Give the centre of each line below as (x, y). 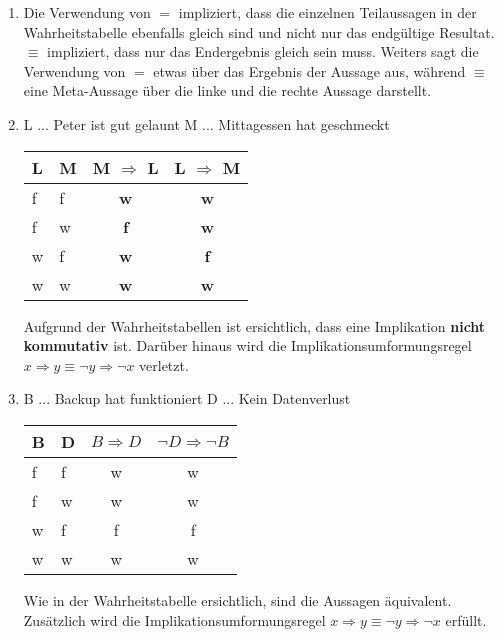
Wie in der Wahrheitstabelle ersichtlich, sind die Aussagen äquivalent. (237, 599)
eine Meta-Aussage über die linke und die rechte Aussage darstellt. (227, 90)
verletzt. (164, 364)
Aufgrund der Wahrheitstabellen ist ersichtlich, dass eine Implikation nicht (254, 325)
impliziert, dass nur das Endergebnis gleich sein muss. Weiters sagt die (263, 51)
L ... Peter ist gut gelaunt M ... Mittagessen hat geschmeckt (206, 123)
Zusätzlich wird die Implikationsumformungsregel (174, 619)
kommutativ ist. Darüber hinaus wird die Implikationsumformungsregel (247, 345)
